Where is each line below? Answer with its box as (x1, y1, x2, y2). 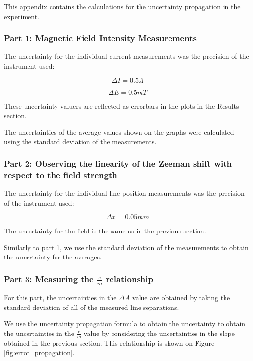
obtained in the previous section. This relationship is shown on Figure (4, 337, 215, 348)
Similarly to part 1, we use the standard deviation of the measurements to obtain (4, 242, 249, 252)
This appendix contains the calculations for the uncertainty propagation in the (4, 1, 241, 11)
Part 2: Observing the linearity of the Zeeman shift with (4, 157, 232, 169)
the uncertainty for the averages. (4, 252, 102, 262)
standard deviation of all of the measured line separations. (4, 302, 179, 312)
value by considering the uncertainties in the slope (84, 328, 235, 338)
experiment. (4, 11, 39, 21)
